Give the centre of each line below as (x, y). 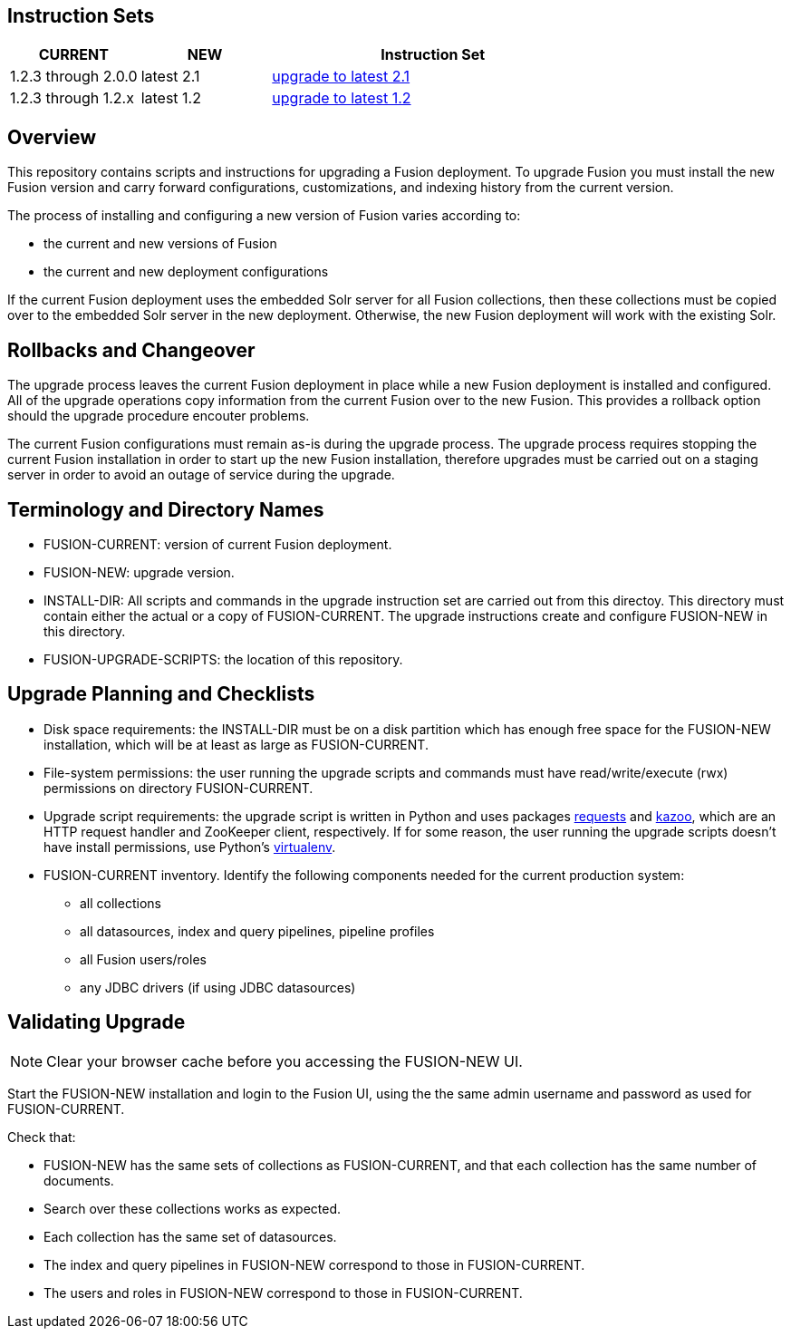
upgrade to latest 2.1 (341, 77)
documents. (79, 1180)
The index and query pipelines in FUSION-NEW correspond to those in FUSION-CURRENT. (314, 1264)
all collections (121, 903)
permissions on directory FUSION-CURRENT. (178, 788)
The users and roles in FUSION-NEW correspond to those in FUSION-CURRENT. (283, 1292)
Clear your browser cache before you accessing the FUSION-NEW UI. (285, 1061)
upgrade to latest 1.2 (342, 98)
